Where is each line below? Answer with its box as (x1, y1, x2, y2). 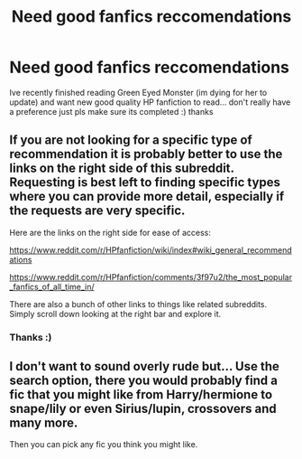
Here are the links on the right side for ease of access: (9, 227, 212, 238)
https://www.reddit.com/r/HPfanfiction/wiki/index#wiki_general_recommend (9, 244, 293, 255)
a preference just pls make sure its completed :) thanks (9, 106, 214, 117)
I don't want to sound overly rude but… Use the (9, 359, 279, 374)
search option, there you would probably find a (9, 373, 278, 389)
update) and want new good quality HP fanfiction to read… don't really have (9, 97, 291, 108)
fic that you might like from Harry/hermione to (9, 387, 273, 403)
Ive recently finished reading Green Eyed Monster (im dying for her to (9, 87, 268, 98)
